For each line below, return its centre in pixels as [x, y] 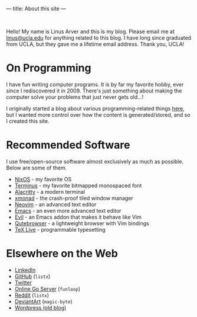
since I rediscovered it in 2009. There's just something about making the [94, 91]
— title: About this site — [36, 9]
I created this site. [28, 121]
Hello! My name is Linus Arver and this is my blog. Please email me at [91, 31]
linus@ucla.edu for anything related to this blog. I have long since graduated [99, 38]
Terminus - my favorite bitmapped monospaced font [78, 185]
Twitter [23, 282]
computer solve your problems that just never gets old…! [75, 97]
